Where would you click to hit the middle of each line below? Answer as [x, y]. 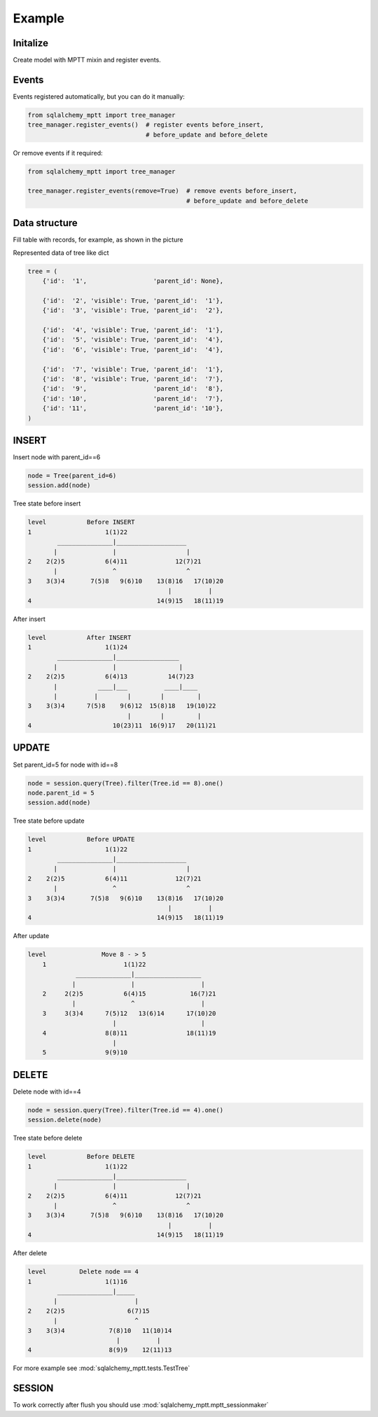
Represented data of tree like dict [61, 253]
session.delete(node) [65, 1120]
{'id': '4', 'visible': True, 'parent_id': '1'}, [133, 330]
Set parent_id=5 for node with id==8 [65, 765]
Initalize [31, 43]
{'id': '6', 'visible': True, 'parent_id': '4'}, [133, 349]
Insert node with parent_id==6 [57, 457]
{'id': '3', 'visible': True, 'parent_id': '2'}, [133, 310]
